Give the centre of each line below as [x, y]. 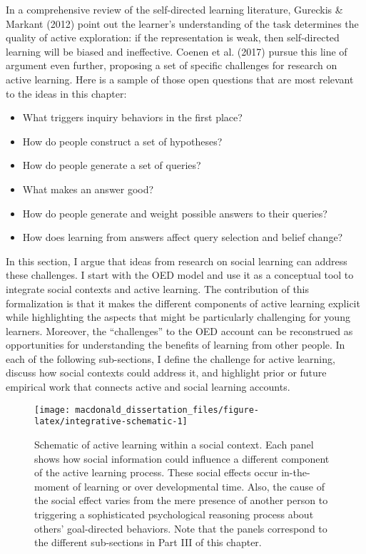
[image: [52, 410]
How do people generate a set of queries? [112, 165]
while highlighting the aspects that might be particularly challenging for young [178, 317]
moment [52, 486]
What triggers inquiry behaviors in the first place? [132, 117]
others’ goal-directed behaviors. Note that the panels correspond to [181, 528]
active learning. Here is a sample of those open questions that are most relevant [180, 79]
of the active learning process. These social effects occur [156, 472]
